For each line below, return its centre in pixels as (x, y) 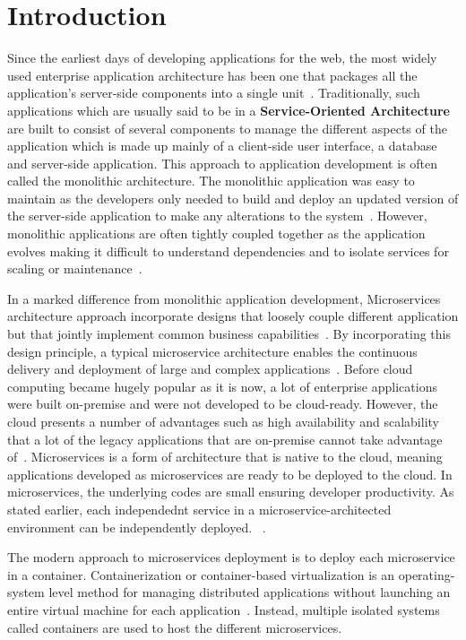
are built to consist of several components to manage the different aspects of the (227, 128)
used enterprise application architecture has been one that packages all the (212, 75)
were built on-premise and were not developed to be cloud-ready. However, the (223, 404)
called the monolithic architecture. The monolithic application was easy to (211, 181)
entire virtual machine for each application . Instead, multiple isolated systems (224, 609)
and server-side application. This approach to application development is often (222, 163)
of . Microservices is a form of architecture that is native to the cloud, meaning (225, 457)
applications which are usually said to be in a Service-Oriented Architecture (229, 110)
